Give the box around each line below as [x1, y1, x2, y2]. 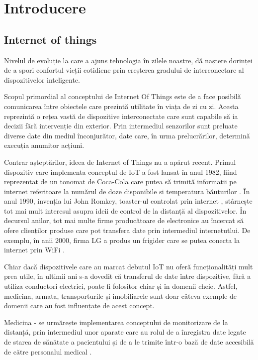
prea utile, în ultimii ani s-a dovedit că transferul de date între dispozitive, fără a [4, 271, 251, 281]
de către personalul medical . [4, 346, 92, 357]
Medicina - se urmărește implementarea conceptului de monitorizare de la [4, 317, 228, 327]
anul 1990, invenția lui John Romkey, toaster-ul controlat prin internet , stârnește [4, 196, 253, 206]
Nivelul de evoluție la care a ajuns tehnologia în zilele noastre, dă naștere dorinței [4, 55, 253, 65]
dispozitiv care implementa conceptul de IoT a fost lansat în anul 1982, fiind [4, 166, 237, 177]
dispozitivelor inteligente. [4, 74, 80, 85]
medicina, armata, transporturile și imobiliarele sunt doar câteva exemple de [4, 290, 237, 301]
